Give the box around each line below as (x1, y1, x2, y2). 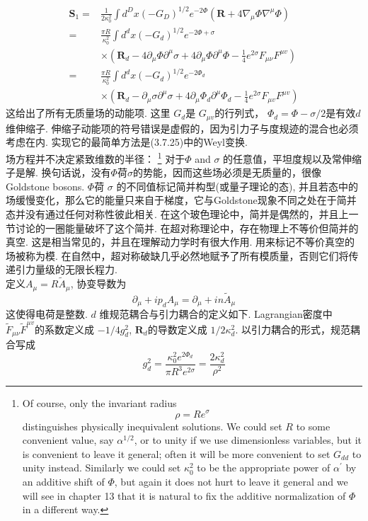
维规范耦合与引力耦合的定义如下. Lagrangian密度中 (99, 307, 333, 321)
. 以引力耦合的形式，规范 (235, 321, 350, 336)
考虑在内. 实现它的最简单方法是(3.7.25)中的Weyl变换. (6, 134, 248, 149)
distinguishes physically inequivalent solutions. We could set (22, 418, 282, 433)
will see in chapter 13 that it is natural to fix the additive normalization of (22, 488, 346, 503)
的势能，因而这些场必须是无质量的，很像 (132, 165, 321, 180)
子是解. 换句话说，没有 (6, 165, 111, 180)
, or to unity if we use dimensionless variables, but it (134, 433, 362, 447)
